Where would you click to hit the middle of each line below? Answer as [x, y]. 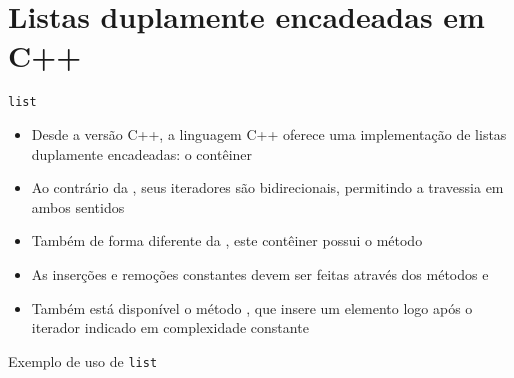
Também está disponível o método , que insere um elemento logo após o [252, 307]
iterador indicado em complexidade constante [170, 327]
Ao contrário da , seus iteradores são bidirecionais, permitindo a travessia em [267, 187]
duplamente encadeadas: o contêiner [142, 153]
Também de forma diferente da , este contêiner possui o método [227, 240]
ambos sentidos [78, 206]
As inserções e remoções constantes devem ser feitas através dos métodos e [260, 273]
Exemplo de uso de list [83, 360]
